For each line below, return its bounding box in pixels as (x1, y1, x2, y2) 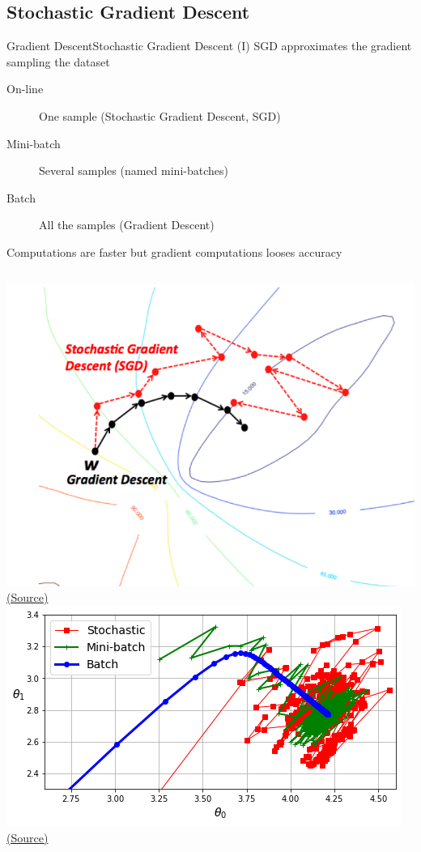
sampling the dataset (6, 53, 110, 70)
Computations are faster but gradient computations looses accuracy (6, 243, 342, 260)
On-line (6, 80, 44, 97)
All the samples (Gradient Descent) (39, 216, 215, 233)
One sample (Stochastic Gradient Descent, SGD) (39, 107, 281, 124)
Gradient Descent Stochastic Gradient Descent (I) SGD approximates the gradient (6, 37, 412, 54)
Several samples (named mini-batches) (39, 162, 228, 179)
